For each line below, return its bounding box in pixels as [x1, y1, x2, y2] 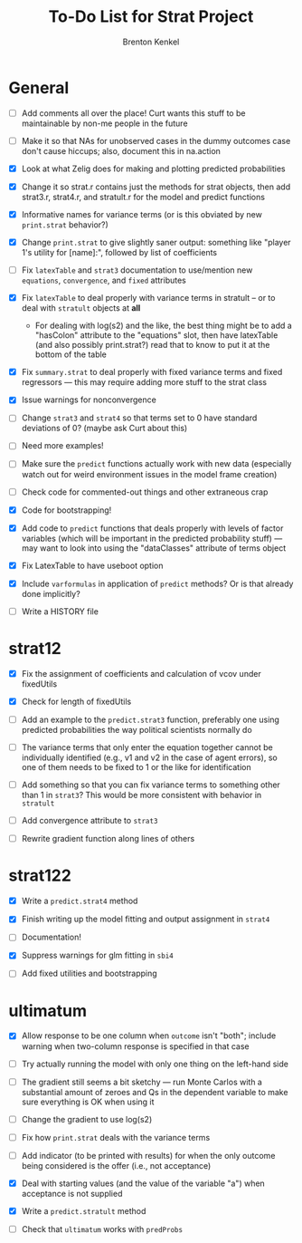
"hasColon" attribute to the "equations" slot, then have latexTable [34, 330, 278, 341]
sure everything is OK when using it [21, 1096, 155, 1107]
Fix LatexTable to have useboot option [21, 560, 164, 571]
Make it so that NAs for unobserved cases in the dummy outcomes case [21, 135, 291, 146]
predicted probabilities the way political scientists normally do [21, 725, 252, 735]
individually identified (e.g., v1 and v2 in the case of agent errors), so [21, 752, 278, 763]
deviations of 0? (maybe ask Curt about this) [21, 423, 188, 434]
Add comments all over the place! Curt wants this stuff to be [21, 107, 246, 119]
